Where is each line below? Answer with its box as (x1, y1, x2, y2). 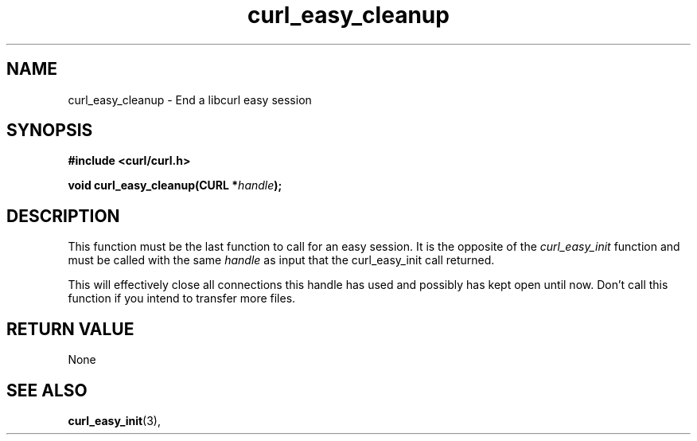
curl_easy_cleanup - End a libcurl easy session (68, 92, 312, 107)
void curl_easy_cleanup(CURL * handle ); (68, 178, 282, 193)
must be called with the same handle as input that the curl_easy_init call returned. (68, 253, 495, 267)
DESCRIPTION (6, 205, 120, 226)
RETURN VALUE (6, 318, 134, 339)
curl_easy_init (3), (68, 413, 161, 427)
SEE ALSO (6, 380, 88, 400)
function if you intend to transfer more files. (68, 291, 296, 306)
